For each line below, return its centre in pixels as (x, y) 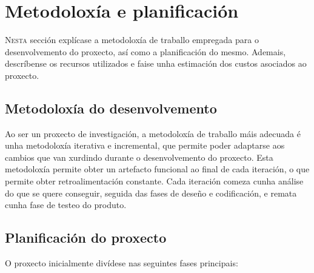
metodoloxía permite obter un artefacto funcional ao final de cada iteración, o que (157, 169)
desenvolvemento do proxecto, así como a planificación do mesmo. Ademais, (145, 51)
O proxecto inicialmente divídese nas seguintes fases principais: (122, 263)
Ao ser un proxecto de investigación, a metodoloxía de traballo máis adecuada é (153, 133)
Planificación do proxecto (86, 238)
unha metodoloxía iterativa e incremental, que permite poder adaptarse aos (145, 145)
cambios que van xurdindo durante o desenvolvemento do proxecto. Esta (139, 157)
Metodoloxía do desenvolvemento (111, 108)
